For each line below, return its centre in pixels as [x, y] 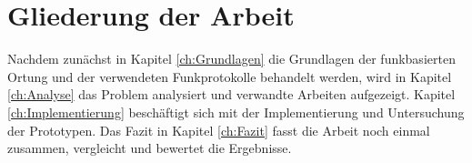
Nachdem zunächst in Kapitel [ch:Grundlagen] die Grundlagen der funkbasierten [231, 59]
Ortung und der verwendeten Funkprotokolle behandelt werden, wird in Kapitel [230, 76]
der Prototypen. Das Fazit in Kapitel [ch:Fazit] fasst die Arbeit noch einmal [219, 130]
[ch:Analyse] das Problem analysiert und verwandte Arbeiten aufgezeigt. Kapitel [231, 94]
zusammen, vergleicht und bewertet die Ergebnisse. [150, 148]
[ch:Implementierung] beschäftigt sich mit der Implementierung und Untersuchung [236, 112]
